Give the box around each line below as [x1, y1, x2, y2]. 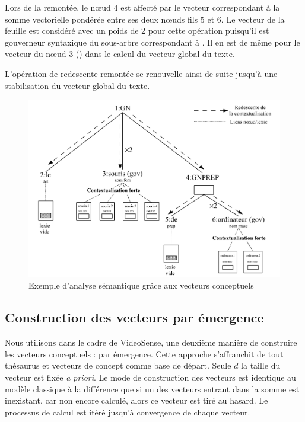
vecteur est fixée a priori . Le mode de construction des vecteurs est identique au [5, 370, 296, 383]
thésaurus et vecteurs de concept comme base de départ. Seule [5, 359, 231, 372]
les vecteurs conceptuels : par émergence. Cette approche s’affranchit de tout [5, 347, 284, 360]
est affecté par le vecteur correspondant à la [120, 1, 280, 13]
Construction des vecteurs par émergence [5, 308, 264, 327]
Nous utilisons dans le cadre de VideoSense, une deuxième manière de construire [5, 336, 297, 349]
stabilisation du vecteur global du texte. [5, 79, 150, 91]
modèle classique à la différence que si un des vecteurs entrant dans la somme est [5, 382, 300, 395]
